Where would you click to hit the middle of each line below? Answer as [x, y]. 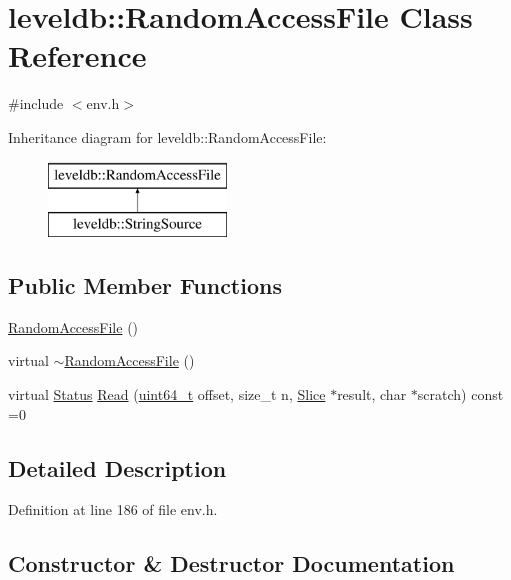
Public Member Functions [145, 285]
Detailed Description [117, 467]
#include [36, 103]
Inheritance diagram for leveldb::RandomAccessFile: [167, 136]
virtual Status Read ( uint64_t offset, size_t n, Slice [167, 394]
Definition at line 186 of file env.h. [113, 509]
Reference [77, 55]
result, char [372, 394]
